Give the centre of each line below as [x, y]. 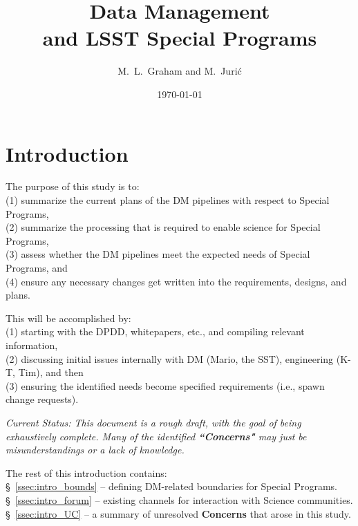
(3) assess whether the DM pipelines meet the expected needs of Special [158, 254]
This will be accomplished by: [68, 318]
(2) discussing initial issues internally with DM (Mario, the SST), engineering [170, 358]
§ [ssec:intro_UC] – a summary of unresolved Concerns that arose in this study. [178, 513]
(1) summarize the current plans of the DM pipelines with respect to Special [168, 200]
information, [32, 345]
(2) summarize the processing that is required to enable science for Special [163, 227]
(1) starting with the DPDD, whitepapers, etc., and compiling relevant [155, 331]
